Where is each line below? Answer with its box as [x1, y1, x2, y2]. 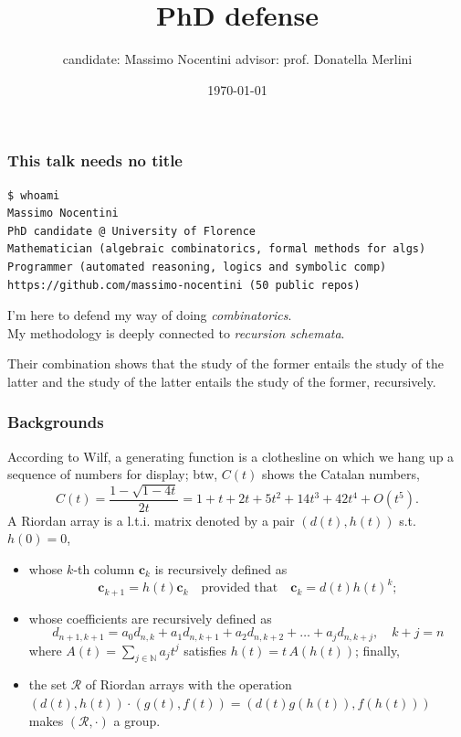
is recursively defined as [154, 559, 288, 578]
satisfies [183, 640, 227, 659]
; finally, [354, 640, 401, 659]
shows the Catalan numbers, [262, 465, 420, 484]
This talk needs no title [7, 149, 183, 172]
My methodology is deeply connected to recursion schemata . [7, 323, 345, 342]
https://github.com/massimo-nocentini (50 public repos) [7, 278, 361, 292]
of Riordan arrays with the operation [85, 675, 292, 694]
